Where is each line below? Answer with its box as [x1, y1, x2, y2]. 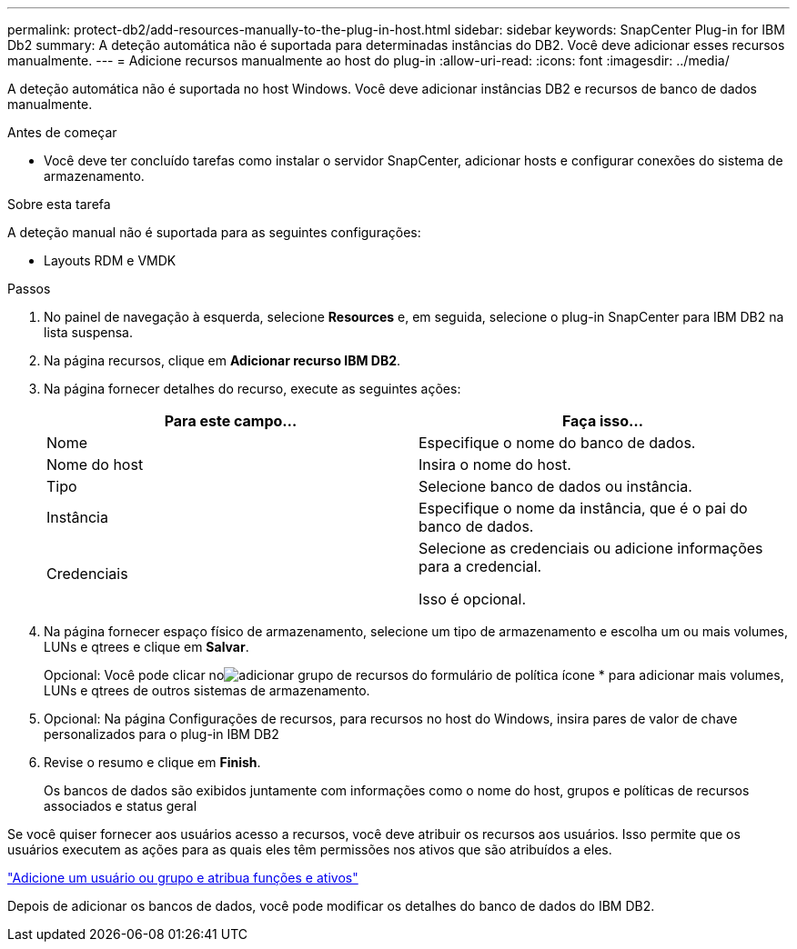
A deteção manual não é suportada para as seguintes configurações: [7, 225, 421, 240]
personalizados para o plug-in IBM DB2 [44, 726, 279, 742]
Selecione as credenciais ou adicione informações [419, 539, 763, 557]
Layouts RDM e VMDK [44, 253, 177, 268]
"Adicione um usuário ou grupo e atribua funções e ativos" [7, 870, 358, 885]
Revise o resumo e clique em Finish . [44, 754, 261, 770]
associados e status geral [44, 798, 197, 814]
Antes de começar [7, 125, 117, 140]
